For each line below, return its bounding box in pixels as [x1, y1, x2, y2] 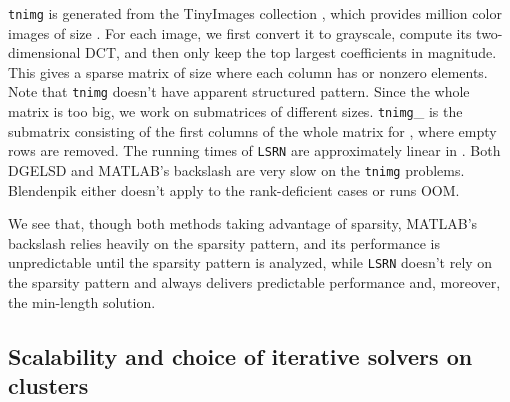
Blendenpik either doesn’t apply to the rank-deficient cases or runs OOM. [8, 179, 460, 200]
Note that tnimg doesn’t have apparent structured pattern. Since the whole [8, 81, 470, 102]
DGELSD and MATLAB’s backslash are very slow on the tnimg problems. [8, 160, 465, 180]
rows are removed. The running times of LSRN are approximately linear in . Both [8, 140, 501, 161]
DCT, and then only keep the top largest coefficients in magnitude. [85, 42, 497, 63]
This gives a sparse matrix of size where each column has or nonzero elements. [8, 61, 488, 82]
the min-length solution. [8, 291, 156, 312]
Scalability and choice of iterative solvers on [8, 340, 473, 371]
